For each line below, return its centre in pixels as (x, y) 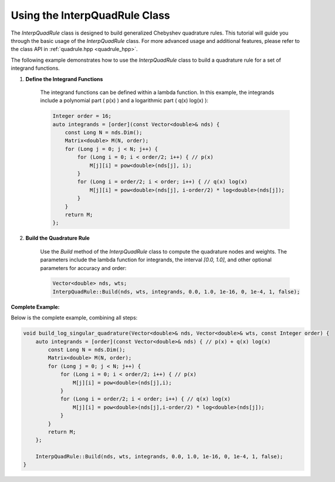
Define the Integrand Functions (64, 79)
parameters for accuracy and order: (83, 268)
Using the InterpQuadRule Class (90, 15)
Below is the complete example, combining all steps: (74, 318)
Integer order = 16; (82, 116)
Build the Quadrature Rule (58, 238)
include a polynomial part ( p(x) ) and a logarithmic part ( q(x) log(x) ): (124, 100)
